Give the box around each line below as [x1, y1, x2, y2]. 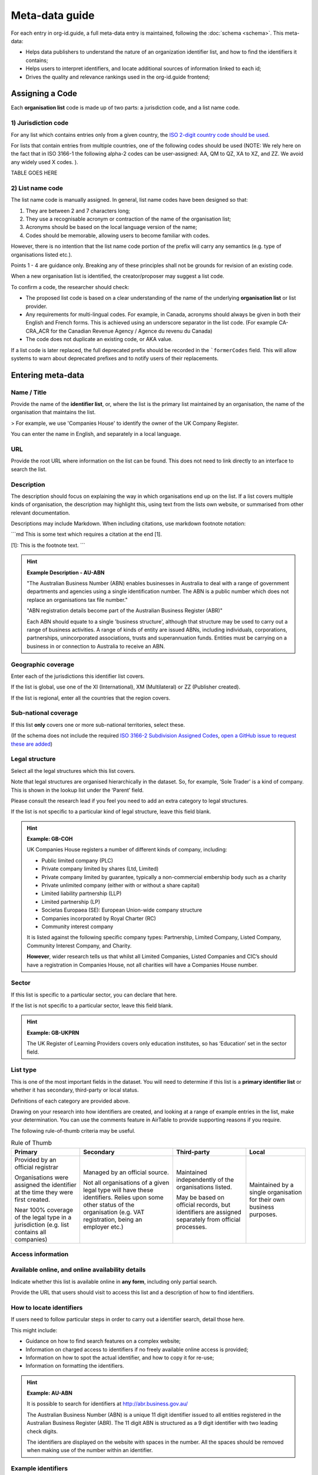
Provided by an [14, 1155, 57, 1163]
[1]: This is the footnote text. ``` [11, 542, 85, 549]
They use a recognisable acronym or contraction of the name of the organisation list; [25, 215, 231, 222]
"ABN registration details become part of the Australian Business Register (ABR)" [26, 607, 223, 614]
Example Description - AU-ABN [26, 569, 105, 576]
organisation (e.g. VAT [83, 1208, 145, 1216]
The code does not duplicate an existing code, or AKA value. [25, 336, 173, 343]
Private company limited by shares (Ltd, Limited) [41, 865, 159, 873]
